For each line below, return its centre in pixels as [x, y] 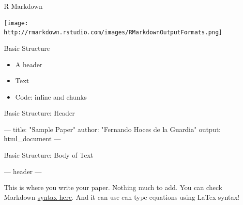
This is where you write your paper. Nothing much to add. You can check [113, 187]
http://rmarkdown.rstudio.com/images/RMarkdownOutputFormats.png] [113, 33]
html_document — [32, 139]
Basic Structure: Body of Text [49, 155]
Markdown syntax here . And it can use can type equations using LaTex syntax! [122, 197]
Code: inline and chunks [51, 96]
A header [29, 64]
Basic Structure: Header [39, 113]
